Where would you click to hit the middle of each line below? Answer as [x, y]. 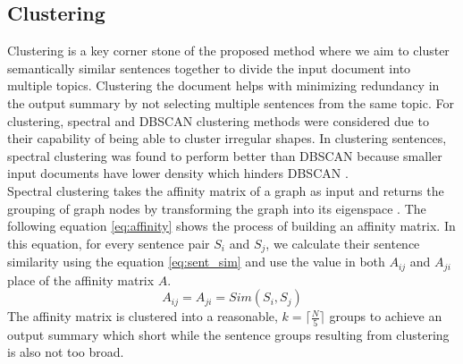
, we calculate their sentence [343, 243]
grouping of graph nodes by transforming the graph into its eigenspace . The [217, 208]
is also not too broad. [66, 352]
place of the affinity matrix [81, 279]
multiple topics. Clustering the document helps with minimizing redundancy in [223, 85]
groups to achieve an [386, 316]
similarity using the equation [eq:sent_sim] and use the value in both [196, 262]
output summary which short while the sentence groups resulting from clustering [228, 334]
